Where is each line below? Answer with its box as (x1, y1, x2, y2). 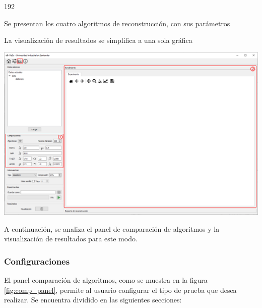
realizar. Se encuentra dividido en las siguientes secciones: (4, 294, 182, 305)
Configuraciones (4, 254, 70, 267)
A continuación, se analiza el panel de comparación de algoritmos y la (4, 223, 220, 234)
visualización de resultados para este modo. (4, 233, 138, 244)
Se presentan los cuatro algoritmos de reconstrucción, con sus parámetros (4, 18, 230, 28)
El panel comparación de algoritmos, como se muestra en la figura (4, 275, 208, 285)
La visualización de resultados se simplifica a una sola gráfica (4, 35, 192, 45)
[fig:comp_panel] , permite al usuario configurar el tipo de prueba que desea (4, 284, 237, 295)
